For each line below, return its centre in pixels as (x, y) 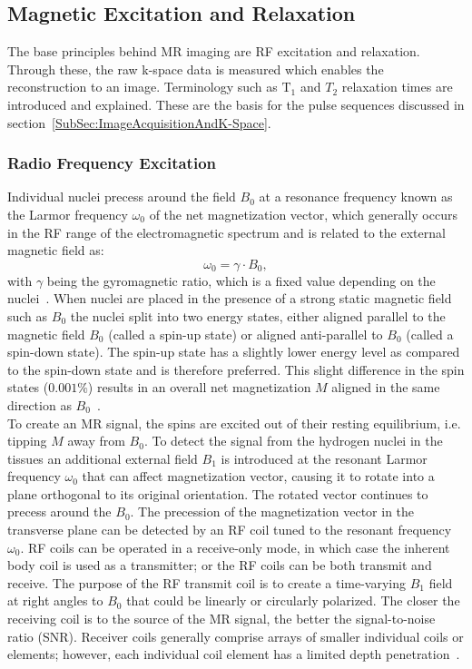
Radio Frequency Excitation (112, 163)
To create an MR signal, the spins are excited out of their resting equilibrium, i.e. (234, 423)
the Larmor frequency (68, 214)
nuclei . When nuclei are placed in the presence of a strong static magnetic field (230, 298)
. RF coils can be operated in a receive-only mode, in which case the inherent (235, 547)
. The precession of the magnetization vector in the (272, 512)
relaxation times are (397, 87)
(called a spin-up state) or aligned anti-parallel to (246, 334)
